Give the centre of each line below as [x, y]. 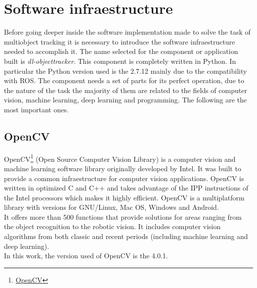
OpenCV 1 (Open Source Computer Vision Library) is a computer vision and [120, 158]
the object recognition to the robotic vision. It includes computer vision [112, 226]
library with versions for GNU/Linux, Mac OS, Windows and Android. [111, 207]
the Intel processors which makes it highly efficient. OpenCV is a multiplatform [124, 197]
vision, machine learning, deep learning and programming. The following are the [126, 100]
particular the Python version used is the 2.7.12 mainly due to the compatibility [126, 71]
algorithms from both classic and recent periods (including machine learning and [126, 236]
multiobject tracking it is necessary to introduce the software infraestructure [120, 41]
